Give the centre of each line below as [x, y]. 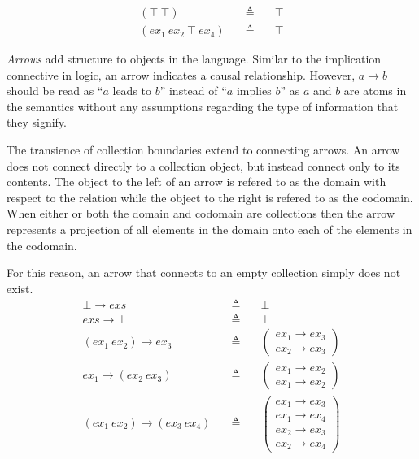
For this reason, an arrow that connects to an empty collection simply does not [204, 273]
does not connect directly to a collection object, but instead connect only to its [203, 165]
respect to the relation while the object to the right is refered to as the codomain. [210, 197]
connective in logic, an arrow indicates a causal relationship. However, [181, 74]
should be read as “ [55, 91]
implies [254, 91]
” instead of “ [193, 91]
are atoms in [375, 91]
